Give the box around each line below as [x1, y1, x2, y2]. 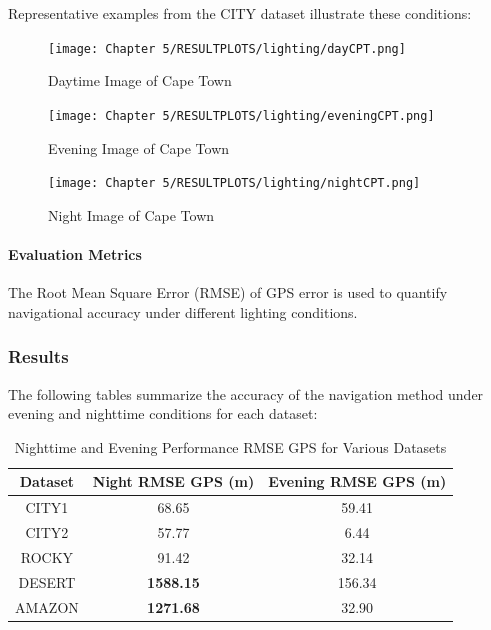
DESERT [18, 571, 76, 592]
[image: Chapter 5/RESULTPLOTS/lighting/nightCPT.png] [48, 176, 421, 191]
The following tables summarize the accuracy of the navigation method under [8, 383, 484, 404]
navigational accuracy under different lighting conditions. [8, 301, 358, 322]
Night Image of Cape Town [48, 204, 215, 225]
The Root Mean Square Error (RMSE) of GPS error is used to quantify [8, 282, 448, 303]
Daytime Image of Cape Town [48, 70, 232, 91]
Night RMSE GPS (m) [92, 471, 255, 492]
